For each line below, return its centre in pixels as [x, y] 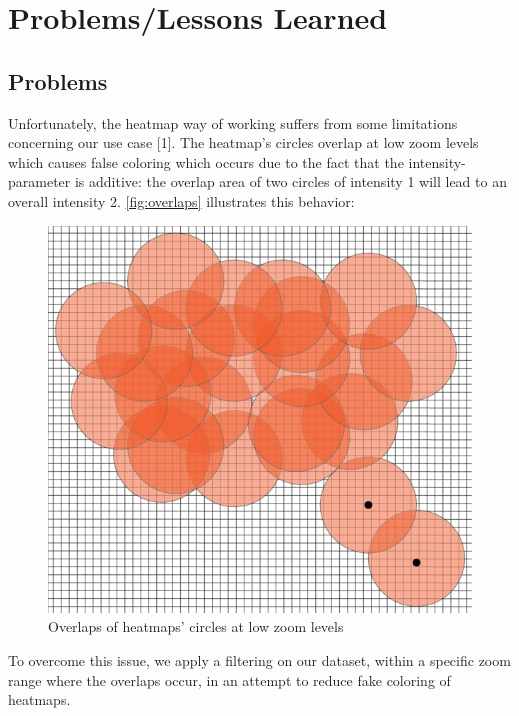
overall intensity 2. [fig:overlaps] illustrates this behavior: [181, 200]
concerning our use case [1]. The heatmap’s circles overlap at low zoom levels [243, 142]
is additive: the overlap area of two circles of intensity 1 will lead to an [290, 181]
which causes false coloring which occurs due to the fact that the [206, 161]
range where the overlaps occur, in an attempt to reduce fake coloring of [229, 679]
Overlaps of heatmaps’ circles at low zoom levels [196, 626]
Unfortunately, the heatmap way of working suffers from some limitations [233, 122]
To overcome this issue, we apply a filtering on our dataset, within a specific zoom [259, 659]
